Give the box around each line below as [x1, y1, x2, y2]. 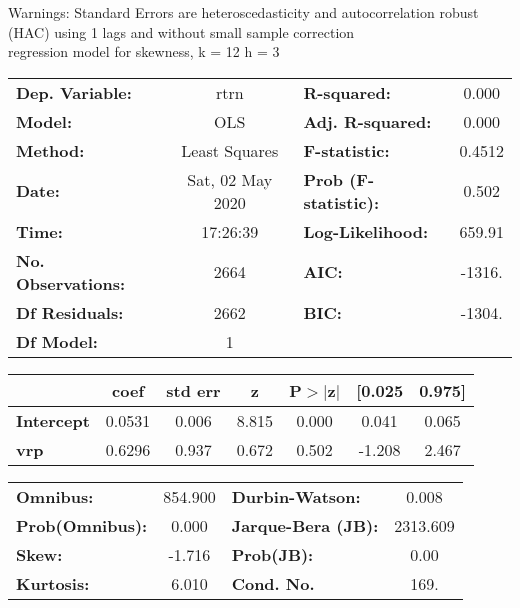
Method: [16, 138, 85, 162]
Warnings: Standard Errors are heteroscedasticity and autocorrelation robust [8, 2, 479, 22]
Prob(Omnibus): [16, 513, 148, 537]
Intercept [16, 408, 90, 432]
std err [166, 378, 221, 402]
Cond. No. [231, 571, 315, 595]
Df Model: [16, 329, 98, 353]
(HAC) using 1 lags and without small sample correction [8, 21, 355, 42]
